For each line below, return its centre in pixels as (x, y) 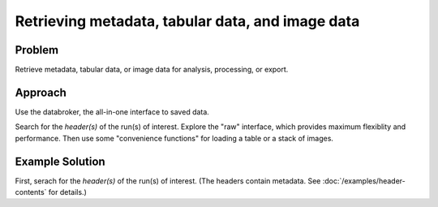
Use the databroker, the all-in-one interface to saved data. (112, 112)
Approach (41, 92)
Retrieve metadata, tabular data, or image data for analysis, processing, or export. (152, 70)
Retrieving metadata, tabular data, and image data (187, 21)
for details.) (67, 192)
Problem (37, 50)
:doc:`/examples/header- (364, 181)
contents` (31, 192)
